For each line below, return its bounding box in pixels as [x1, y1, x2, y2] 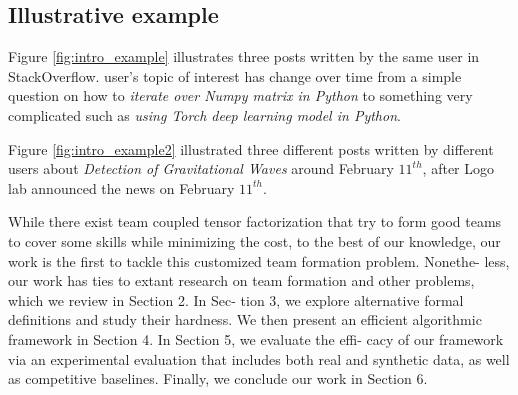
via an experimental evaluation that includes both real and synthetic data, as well [8, 348, 510, 369]
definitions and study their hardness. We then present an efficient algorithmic [8, 309, 482, 330]
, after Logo [422, 158, 494, 179]
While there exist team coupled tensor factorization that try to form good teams [8, 211, 502, 232]
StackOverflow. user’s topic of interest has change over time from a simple [8, 65, 462, 86]
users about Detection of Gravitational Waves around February [8, 158, 394, 179]
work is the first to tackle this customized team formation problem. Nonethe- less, [8, 250, 510, 271]
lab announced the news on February [8, 177, 235, 198]
